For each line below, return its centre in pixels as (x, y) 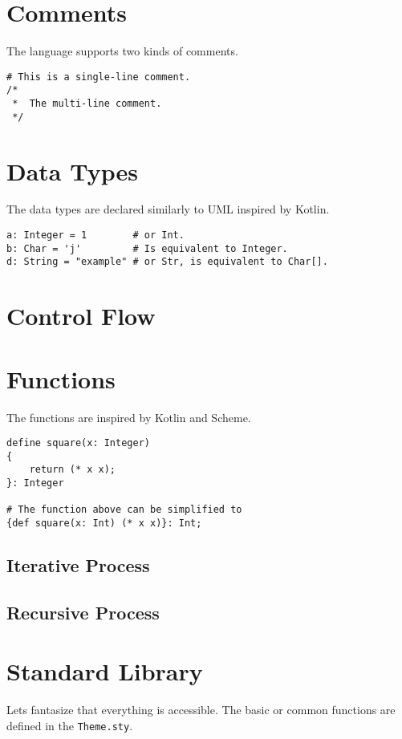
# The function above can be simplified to (124, 510)
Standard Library (105, 671)
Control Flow (81, 316)
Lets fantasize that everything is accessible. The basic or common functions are (201, 710)
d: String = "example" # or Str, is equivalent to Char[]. (167, 262)
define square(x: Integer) (78, 443)
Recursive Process (83, 612)
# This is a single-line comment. (99, 77)
